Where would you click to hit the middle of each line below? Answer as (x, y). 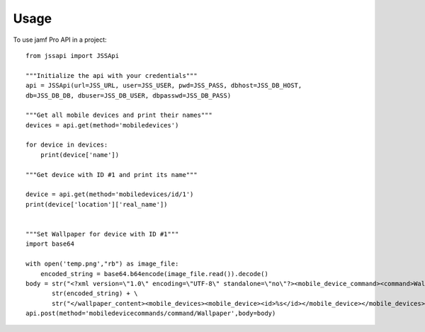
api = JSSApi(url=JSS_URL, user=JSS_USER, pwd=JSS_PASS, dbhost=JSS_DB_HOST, (164, 86)
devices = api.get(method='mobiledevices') (102, 125)
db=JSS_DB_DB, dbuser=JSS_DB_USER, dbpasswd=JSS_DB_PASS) (129, 95)
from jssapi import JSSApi (73, 56)
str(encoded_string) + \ (95, 293)
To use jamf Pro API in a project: (60, 40)
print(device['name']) (80, 155)
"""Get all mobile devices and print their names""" (119, 115)
